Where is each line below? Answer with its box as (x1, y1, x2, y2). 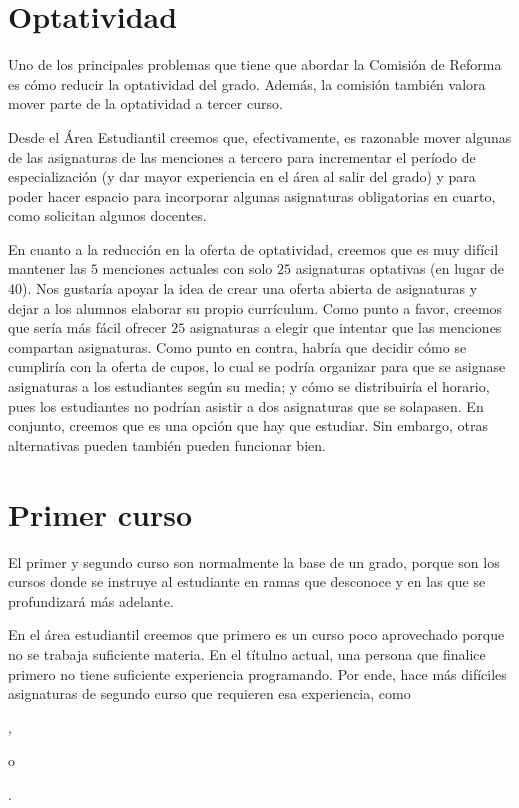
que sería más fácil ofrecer (8, 317, 167, 338)
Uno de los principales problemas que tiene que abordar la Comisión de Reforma (8, 54, 502, 75)
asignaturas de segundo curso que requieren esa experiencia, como (8, 683, 411, 704)
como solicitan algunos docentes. (8, 205, 207, 226)
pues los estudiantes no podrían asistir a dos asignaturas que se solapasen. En (8, 395, 484, 416)
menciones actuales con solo (102, 258, 273, 279)
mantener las (8, 258, 87, 279)
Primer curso (8, 493, 193, 534)
